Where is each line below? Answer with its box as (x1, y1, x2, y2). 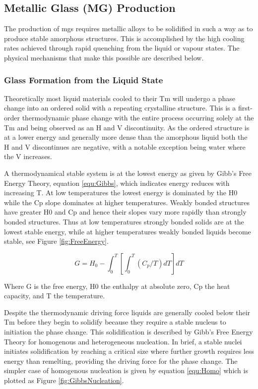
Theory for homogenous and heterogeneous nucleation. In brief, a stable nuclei (4, 336, 242, 346)
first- (238, 103, 253, 113)
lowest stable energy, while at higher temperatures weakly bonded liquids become (4, 226, 251, 236)
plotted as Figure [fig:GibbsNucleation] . (4, 375, 124, 386)
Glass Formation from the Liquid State (4, 73, 163, 86)
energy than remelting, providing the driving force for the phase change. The (4, 355, 238, 366)
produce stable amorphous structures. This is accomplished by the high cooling (4, 33, 245, 43)
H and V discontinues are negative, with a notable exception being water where (4, 141, 246, 152)
